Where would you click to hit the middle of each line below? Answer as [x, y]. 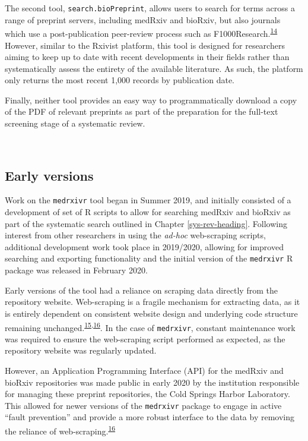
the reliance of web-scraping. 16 [60, 430]
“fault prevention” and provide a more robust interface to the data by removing [150, 417]
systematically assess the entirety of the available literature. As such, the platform [154, 68]
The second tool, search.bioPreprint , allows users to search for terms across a [150, 8]
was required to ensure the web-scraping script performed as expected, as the [145, 338]
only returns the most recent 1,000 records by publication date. [120, 80]
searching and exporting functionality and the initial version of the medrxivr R [149, 258]
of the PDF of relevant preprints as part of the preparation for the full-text [142, 111]
